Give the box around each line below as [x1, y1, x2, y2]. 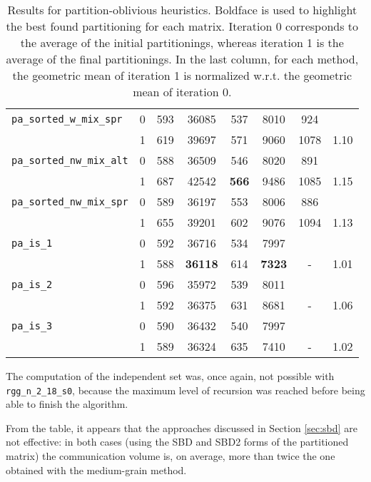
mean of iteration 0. [133, 83, 232, 100]
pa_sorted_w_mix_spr [11, 113, 123, 125]
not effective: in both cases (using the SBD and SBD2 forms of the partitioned [6, 434, 349, 449]
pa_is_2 [11, 278, 53, 290]
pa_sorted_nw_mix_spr [11, 195, 128, 207]
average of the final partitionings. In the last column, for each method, [6, 51, 359, 67]
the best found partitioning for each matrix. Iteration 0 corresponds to [6, 18, 359, 34]
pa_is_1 [11, 237, 53, 249]
